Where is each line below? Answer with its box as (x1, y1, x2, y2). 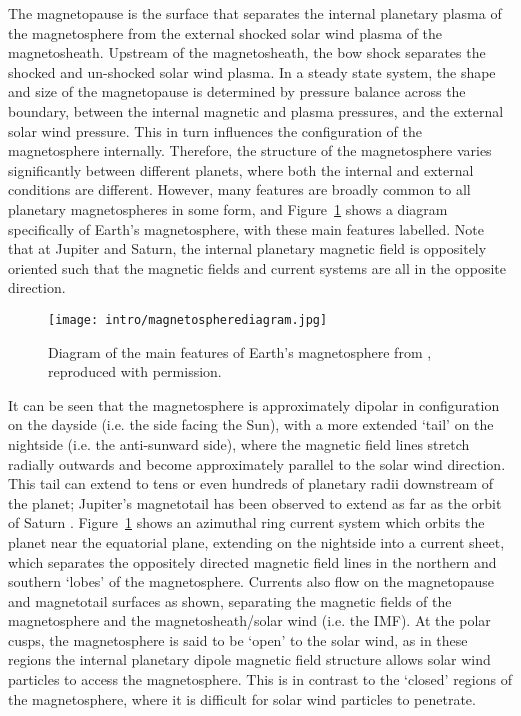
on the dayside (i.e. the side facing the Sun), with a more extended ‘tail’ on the (8, 414, 494, 435)
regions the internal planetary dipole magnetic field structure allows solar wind (8, 649, 491, 670)
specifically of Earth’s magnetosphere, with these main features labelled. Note (8, 218, 484, 239)
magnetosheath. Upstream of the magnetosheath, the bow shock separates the (8, 42, 486, 63)
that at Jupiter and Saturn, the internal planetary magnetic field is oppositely (8, 238, 487, 259)
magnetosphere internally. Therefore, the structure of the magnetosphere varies (8, 140, 492, 161)
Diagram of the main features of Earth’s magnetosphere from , (48, 341, 432, 362)
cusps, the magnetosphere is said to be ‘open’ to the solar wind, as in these (8, 629, 468, 650)
